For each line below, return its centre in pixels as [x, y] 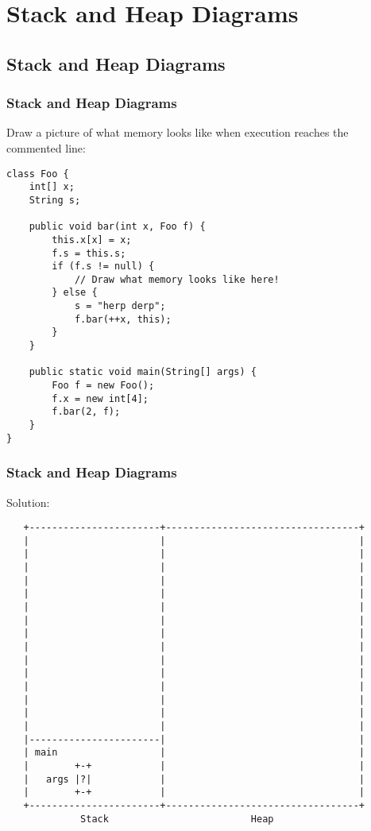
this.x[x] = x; [92, 240]
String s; [55, 200]
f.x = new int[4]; [100, 398]
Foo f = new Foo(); [103, 386]
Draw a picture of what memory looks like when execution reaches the [178, 132]
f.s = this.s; [89, 253]
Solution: [28, 502]
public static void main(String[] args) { [143, 372]
